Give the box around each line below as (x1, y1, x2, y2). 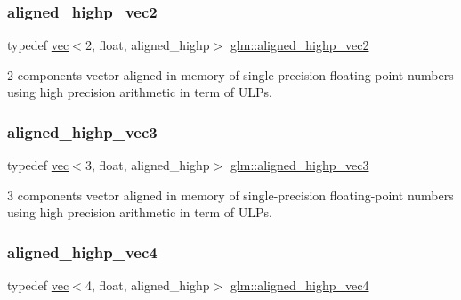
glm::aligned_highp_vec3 (230, 156, 369, 174)
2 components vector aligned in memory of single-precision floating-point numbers (7, 65, 454, 84)
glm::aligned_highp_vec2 (230, 36, 369, 54)
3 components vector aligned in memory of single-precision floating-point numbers (7, 185, 454, 204)
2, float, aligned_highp (85, 36, 210, 54)
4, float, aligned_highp (85, 276, 210, 295)
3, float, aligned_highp (85, 156, 210, 174)
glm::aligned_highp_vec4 (230, 276, 369, 295)
